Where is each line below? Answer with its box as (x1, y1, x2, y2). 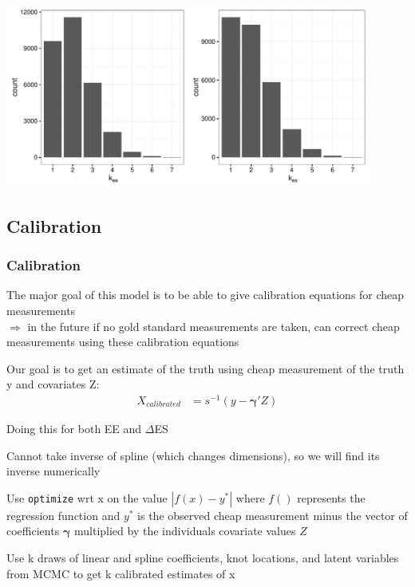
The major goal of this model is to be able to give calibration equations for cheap (6, 286, 405, 303)
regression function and (6, 506, 121, 523)
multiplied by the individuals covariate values (74, 522, 296, 539)
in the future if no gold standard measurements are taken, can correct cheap (27, 317, 400, 334)
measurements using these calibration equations (6, 333, 239, 350)
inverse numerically (6, 463, 101, 479)
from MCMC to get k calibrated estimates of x (6, 565, 235, 581)
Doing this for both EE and (6, 420, 142, 437)
